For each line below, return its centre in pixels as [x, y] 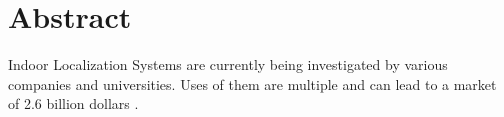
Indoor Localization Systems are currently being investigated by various [228, 64]
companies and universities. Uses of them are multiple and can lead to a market [252, 83]
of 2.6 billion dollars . [73, 103]
